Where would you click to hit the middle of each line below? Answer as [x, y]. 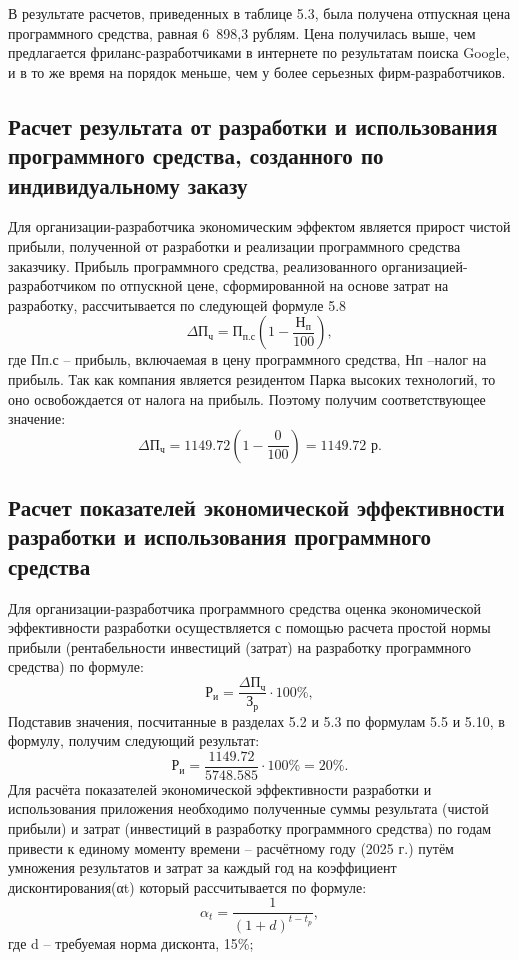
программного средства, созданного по [196, 155]
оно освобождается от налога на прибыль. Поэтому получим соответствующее [247, 398]
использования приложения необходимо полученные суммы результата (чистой [248, 808]
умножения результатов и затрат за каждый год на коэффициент [202, 867]
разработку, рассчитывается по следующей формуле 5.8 [177, 304]
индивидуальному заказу [128, 184]
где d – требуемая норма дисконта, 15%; [131, 942]
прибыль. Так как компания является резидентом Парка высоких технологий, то [252, 378]
